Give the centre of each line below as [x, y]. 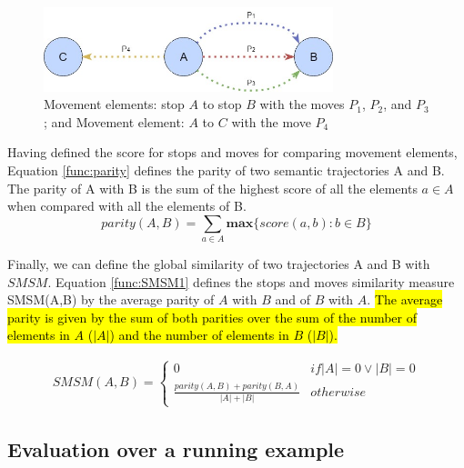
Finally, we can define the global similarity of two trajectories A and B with [219, 264]
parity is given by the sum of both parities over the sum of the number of [212, 317]
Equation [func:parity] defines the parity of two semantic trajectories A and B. [226, 169]
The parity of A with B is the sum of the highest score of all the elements [212, 188]
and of [293, 299]
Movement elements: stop [114, 104]
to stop [222, 104]
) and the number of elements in [199, 335]
